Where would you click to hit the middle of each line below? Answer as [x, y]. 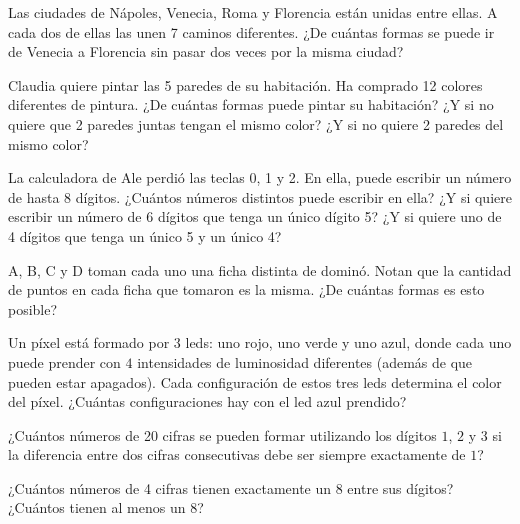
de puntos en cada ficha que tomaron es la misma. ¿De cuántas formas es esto [246, 289]
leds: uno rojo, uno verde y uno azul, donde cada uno [348, 342]
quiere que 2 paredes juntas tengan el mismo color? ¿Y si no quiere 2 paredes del [256, 123]
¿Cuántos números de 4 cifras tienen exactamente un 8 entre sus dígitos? [231, 487]
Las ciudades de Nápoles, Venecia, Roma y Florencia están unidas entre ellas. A [253, 12]
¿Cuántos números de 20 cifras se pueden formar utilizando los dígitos [222, 434]
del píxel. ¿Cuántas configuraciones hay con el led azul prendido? [207, 401]
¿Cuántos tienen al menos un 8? [106, 507]
